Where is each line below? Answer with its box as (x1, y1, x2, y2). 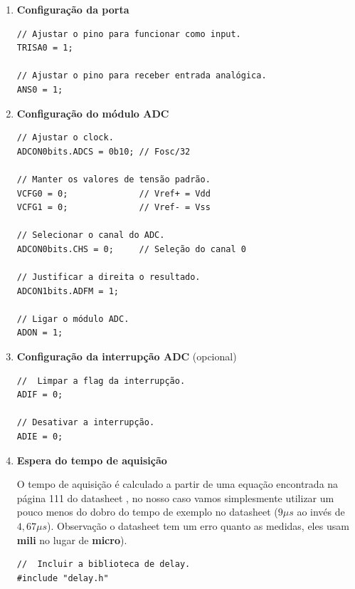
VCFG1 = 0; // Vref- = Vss (16, 202, 211, 213)
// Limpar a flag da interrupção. (16, 375, 186, 386)
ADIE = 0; (16, 432, 63, 442)
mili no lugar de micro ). (16, 532, 127, 547)
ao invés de (297, 504, 345, 519)
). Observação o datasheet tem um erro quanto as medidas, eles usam (47, 518, 349, 533)
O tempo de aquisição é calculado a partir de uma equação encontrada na (16, 476, 339, 491)
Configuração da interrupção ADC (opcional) (16, 349, 237, 364)
